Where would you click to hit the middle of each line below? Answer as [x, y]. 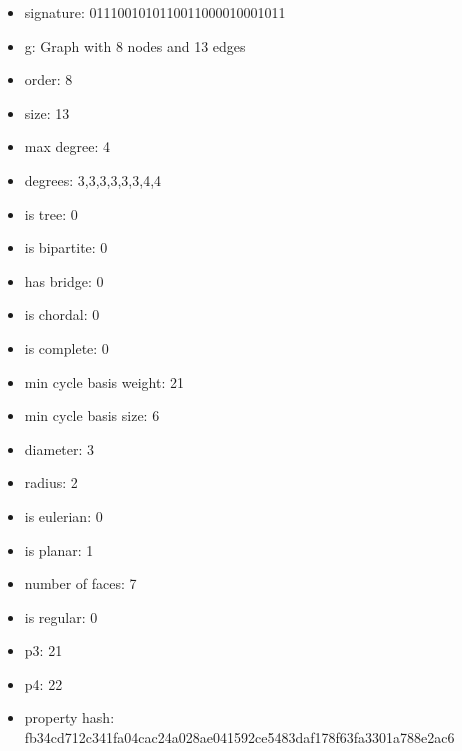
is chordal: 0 [62, 314]
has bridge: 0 [64, 280]
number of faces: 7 [80, 583]
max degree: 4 [67, 146]
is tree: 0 [51, 213]
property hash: [69, 717]
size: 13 [47, 112]
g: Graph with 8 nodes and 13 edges [135, 45]
